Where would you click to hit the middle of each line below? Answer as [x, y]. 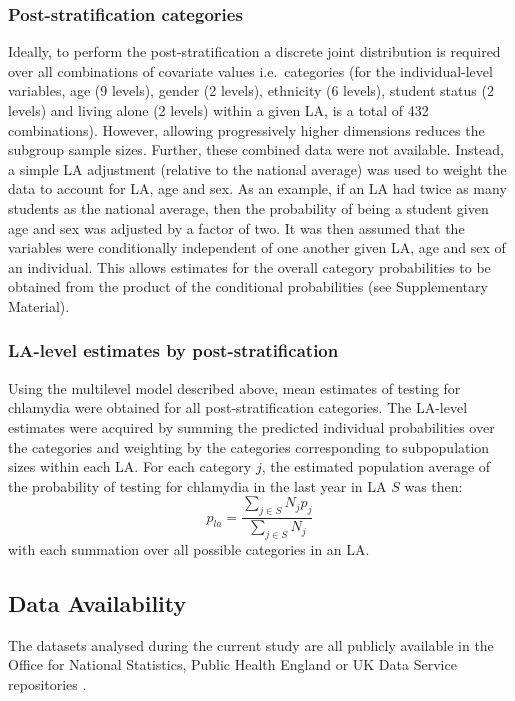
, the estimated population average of [376, 466]
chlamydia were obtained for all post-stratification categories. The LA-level [238, 407]
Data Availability [97, 602]
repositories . [47, 683]
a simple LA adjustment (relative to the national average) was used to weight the [257, 168]
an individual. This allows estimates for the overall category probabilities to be [249, 266]
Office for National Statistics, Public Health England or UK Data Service [232, 664]
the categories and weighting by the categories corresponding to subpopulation [249, 446]
